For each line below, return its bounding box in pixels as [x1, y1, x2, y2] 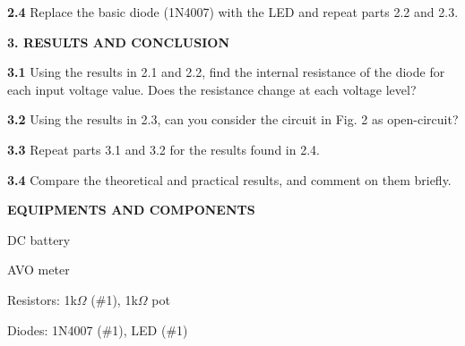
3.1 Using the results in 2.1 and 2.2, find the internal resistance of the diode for [7, 63, 445, 81]
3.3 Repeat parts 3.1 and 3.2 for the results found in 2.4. [7, 139, 320, 158]
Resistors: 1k [7, 290, 77, 308]
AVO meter [7, 260, 70, 279]
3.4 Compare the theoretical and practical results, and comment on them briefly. [7, 170, 452, 189]
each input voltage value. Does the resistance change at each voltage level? [7, 80, 417, 98]
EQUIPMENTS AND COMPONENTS [7, 200, 255, 219]
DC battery [7, 230, 71, 249]
